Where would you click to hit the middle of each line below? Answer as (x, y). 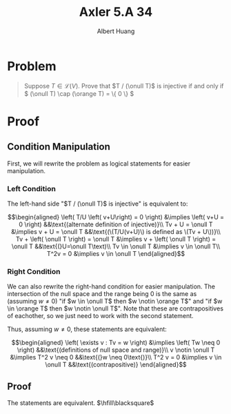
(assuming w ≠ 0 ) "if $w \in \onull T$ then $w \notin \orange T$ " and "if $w (115, 302)
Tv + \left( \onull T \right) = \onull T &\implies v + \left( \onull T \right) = (116, 239)
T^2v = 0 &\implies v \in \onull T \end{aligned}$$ (116, 253)
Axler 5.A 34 (116, 12)
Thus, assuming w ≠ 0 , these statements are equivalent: (87, 329)
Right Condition (34, 271)
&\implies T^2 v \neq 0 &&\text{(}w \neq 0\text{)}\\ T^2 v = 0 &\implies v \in (116, 357)
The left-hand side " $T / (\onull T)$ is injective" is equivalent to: (98, 204)
